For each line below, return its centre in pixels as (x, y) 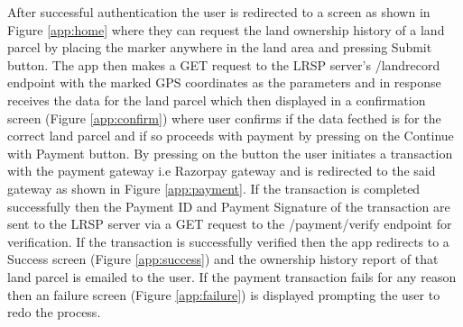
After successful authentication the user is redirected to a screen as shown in (219, 12)
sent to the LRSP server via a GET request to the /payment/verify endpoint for (230, 224)
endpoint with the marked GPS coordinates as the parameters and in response (224, 82)
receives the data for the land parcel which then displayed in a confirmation (217, 100)
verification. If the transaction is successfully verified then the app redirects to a (228, 241)
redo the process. (54, 312)
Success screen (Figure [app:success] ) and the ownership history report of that (223, 259)
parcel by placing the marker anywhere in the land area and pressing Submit (220, 47)
